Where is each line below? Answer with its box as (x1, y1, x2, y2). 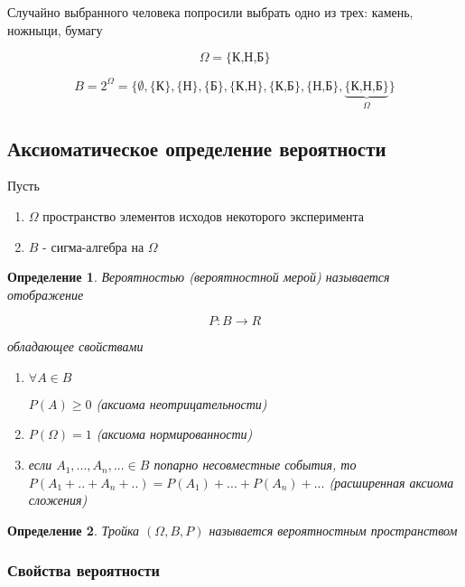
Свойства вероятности (7, 559, 160, 582)
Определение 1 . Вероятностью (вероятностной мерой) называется (7, 267, 390, 286)
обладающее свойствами (7, 337, 144, 356)
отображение (7, 284, 84, 303)
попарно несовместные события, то (153, 455, 357, 474)
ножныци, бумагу (7, 20, 103, 39)
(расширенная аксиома (329, 472, 454, 491)
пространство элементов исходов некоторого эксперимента (42, 206, 365, 225)
